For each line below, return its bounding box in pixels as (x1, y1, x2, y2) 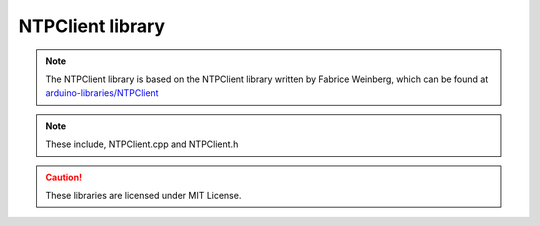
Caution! (45, 171, 83, 183)
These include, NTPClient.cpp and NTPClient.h (45, 138, 239, 150)
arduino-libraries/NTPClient (45, 87, 159, 99)
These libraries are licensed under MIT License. (45, 189, 242, 201)
